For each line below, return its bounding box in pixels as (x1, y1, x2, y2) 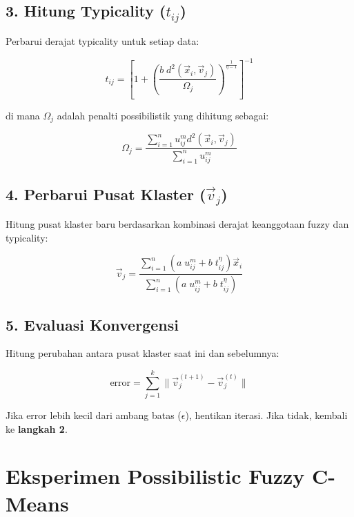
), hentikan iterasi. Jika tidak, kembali (185, 408, 348, 422)
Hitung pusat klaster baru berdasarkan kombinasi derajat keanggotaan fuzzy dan (6, 217, 349, 231)
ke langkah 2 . (6, 421, 68, 436)
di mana (6, 108, 40, 122)
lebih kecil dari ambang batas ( (50, 408, 181, 422)
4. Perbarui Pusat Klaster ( (6, 183, 206, 204)
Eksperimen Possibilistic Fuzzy (6, 462, 305, 490)
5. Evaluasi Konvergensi (6, 313, 179, 335)
